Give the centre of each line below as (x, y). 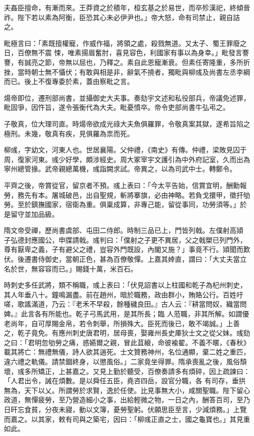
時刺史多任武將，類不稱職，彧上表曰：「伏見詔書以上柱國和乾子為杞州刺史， (125, 285)
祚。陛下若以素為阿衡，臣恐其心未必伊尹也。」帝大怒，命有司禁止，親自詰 (122, 17)
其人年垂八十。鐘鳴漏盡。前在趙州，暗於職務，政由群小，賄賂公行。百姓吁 (124, 294)
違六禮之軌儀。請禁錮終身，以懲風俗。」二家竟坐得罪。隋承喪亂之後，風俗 (122, 361)
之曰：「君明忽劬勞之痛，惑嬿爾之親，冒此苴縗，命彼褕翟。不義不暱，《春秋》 (127, 342)
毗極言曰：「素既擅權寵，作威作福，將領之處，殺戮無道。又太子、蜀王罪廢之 (125, 43)
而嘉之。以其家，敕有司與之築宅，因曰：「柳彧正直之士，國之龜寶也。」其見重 (127, 419)
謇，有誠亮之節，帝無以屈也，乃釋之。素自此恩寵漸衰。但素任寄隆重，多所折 (127, 62)
